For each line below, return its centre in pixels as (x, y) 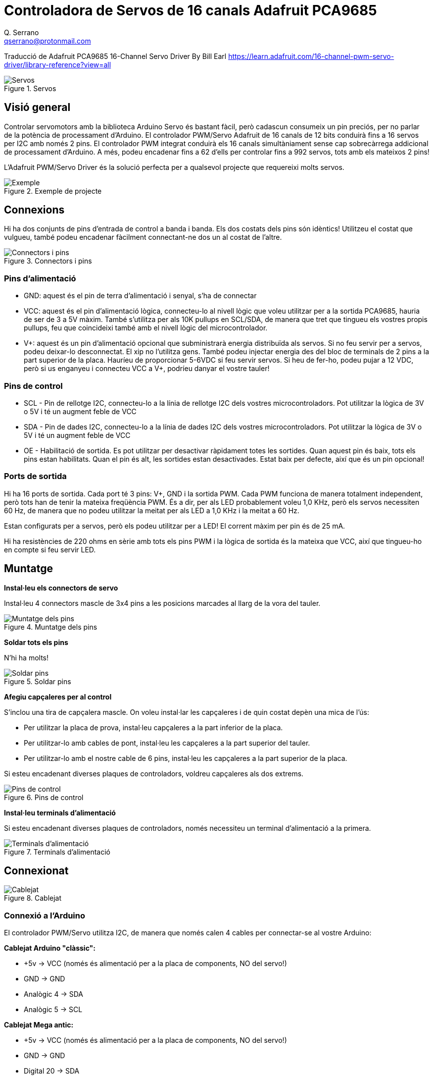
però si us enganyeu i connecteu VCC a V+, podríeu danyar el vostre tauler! (147, 369)
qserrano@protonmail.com (48, 41)
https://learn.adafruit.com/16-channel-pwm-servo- (311, 56)
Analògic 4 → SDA (54, 994)
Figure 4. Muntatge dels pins (51, 627)
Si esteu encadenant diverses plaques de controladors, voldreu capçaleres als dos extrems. (154, 773)
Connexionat (36, 870)
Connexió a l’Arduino (45, 915)
